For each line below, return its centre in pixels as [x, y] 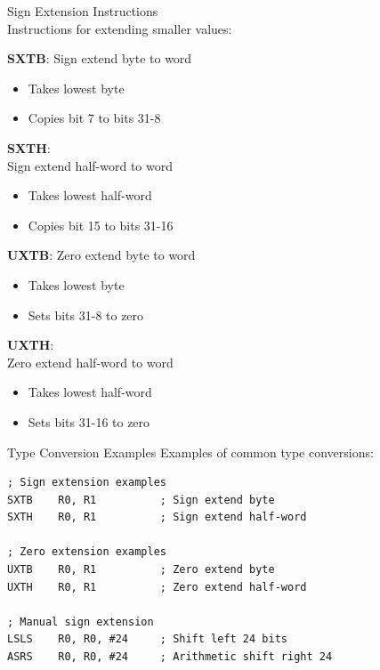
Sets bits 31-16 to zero [89, 421]
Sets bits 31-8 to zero [86, 315]
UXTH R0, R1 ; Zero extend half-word [157, 587]
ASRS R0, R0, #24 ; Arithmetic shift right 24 [170, 657]
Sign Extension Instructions [83, 11]
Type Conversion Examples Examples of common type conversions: [190, 452]
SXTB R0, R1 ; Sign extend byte [141, 500]
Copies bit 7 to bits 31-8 [94, 118]
